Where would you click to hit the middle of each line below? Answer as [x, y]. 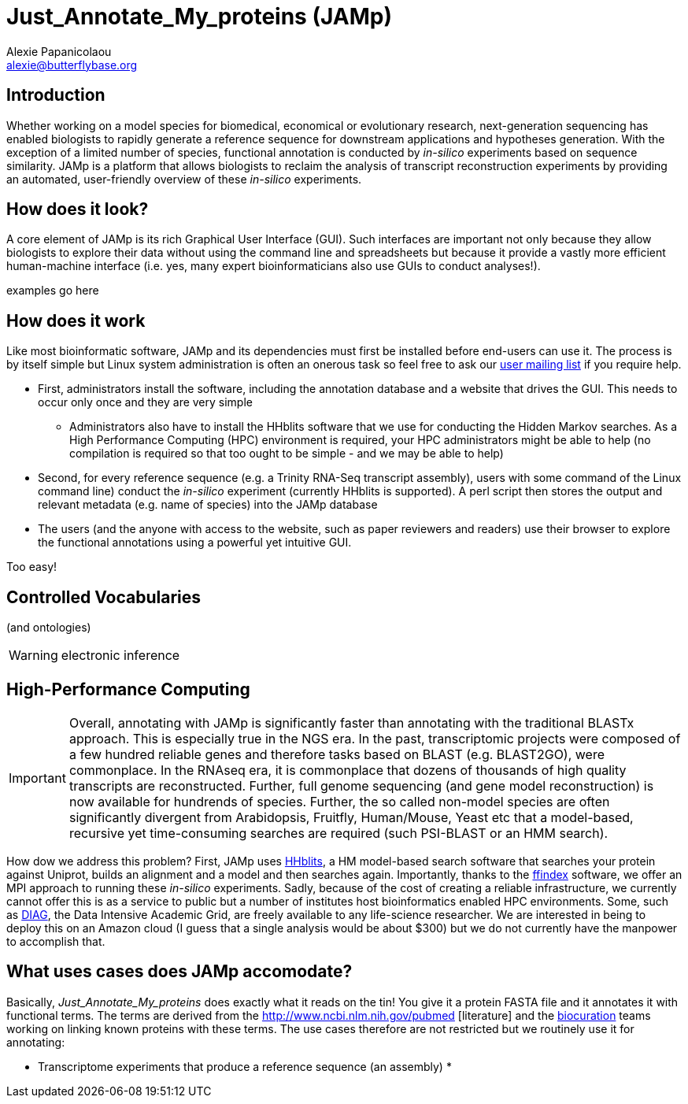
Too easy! [32, 567]
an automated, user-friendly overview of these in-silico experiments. [184, 179]
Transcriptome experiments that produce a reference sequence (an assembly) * [245, 1066]
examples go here [53, 291]
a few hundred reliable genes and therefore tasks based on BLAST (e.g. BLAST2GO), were [337, 754]
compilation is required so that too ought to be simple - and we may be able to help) [287, 454]
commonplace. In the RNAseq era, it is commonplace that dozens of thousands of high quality [348, 770]
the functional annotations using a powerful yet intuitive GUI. [195, 543]
